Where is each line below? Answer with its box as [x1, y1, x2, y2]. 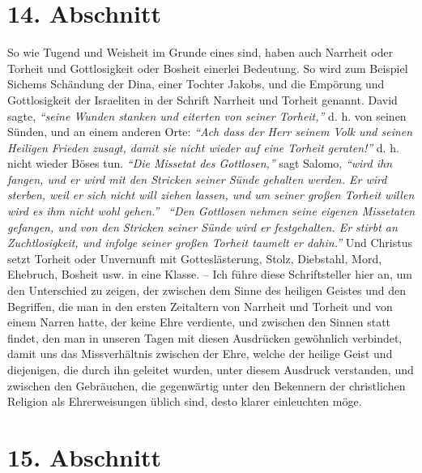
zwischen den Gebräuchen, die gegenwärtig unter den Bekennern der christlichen [7, 377, 406, 394]
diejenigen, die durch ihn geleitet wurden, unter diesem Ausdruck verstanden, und [7, 361, 414, 377]
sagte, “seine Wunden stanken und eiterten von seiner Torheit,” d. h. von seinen [7, 107, 407, 124]
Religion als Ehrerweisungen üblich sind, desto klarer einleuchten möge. [7, 393, 362, 410]
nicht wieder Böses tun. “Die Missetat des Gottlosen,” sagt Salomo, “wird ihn [7, 155, 393, 172]
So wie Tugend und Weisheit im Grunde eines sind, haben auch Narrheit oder [7, 44, 394, 61]
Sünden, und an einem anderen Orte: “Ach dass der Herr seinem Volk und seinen [7, 123, 413, 140]
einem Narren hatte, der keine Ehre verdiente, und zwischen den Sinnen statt [7, 313, 391, 330]
